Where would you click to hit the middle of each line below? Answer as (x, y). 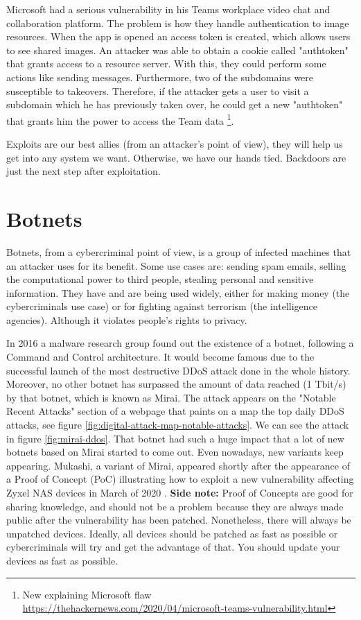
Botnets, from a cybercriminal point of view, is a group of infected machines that (179, 251)
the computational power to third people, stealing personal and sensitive (160, 279)
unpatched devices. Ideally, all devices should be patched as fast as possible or (172, 533)
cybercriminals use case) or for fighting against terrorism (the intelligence (162, 306)
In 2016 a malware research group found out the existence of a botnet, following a (180, 343)
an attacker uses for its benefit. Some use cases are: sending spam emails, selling (176, 265)
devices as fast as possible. (62, 560)
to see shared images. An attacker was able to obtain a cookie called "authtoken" (177, 50)
